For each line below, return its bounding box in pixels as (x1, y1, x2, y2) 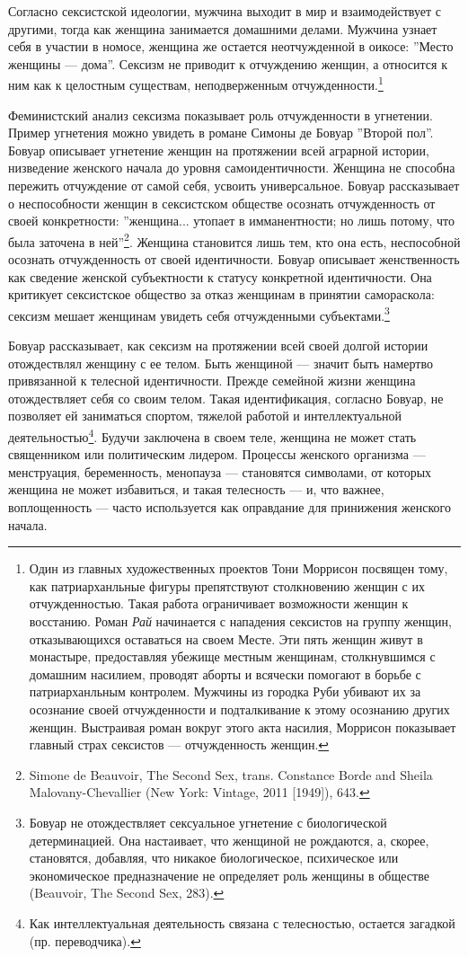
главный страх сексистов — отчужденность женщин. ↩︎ (29, 735, 330, 754)
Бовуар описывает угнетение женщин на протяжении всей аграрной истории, (8, 140, 429, 159)
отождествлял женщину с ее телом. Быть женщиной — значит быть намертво (8, 353, 433, 372)
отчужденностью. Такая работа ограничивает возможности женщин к (29, 594, 409, 613)
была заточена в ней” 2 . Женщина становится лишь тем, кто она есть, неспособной (8, 229, 461, 251)
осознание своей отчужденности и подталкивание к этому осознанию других (29, 700, 450, 718)
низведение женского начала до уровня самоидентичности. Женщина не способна (8, 158, 455, 177)
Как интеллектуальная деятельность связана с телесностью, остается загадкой (29, 913, 455, 932)
